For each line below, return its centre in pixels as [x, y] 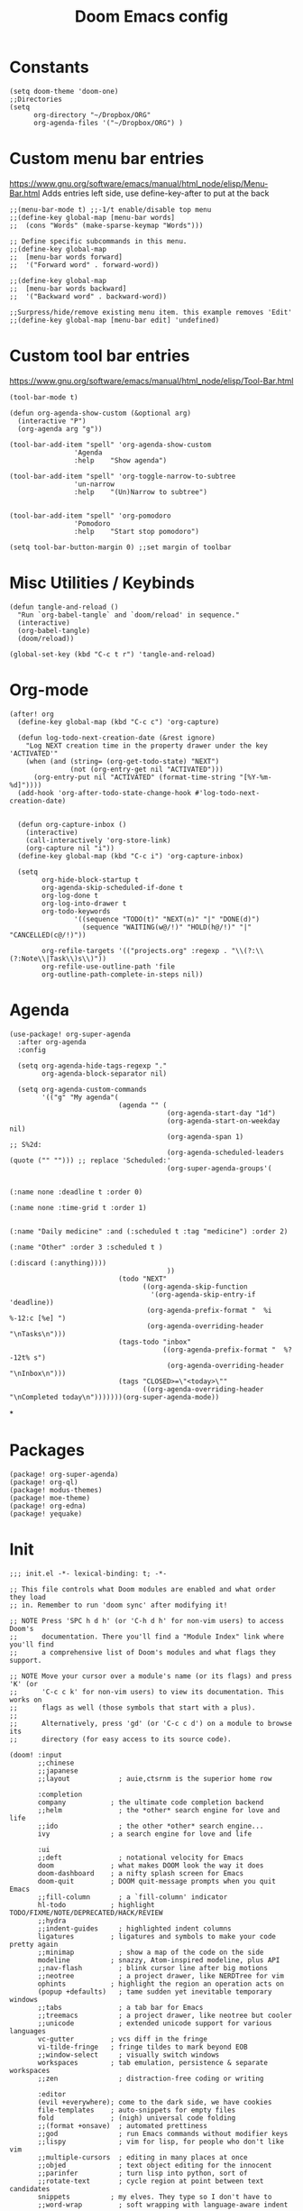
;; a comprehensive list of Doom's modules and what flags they [143, 1652]
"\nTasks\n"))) [38, 1334]
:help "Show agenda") [120, 460]
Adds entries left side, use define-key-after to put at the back [156, 193]
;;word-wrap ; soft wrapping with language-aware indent [163, 2205]
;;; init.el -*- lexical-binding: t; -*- [88, 1573]
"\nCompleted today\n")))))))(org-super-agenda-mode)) [115, 1397]
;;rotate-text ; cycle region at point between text [151, 2181]
